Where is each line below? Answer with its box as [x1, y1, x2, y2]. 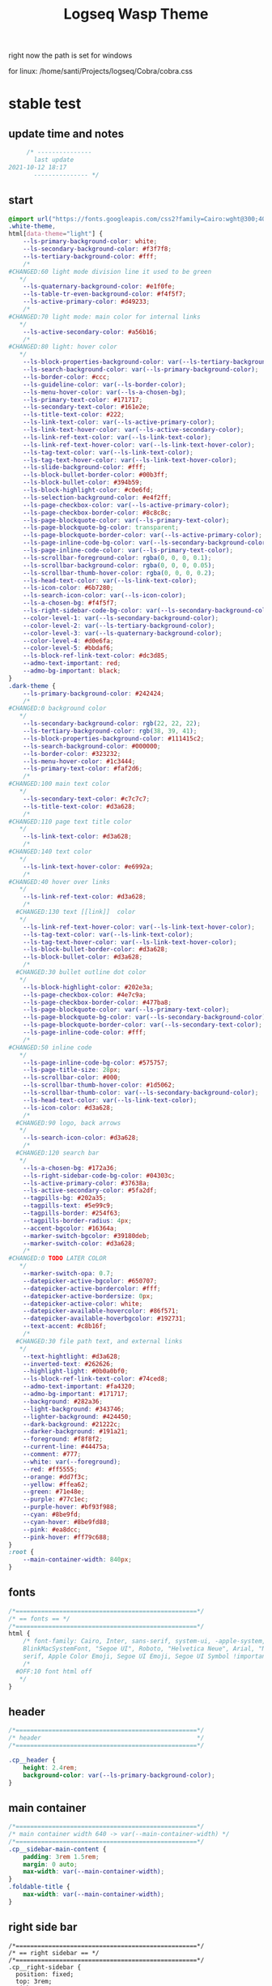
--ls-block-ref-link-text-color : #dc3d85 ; [23, 651, 168, 660]
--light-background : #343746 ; [23, 1405, 125, 1413]
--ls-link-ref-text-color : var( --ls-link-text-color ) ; [23, 433, 212, 442]
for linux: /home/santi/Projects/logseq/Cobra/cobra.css [8, 66, 193, 76]
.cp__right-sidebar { [8, 1963, 82, 1971]
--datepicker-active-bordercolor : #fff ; [23, 1284, 161, 1292]
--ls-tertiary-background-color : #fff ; [23, 252, 158, 260]
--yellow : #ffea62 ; [23, 1480, 89, 1488]
